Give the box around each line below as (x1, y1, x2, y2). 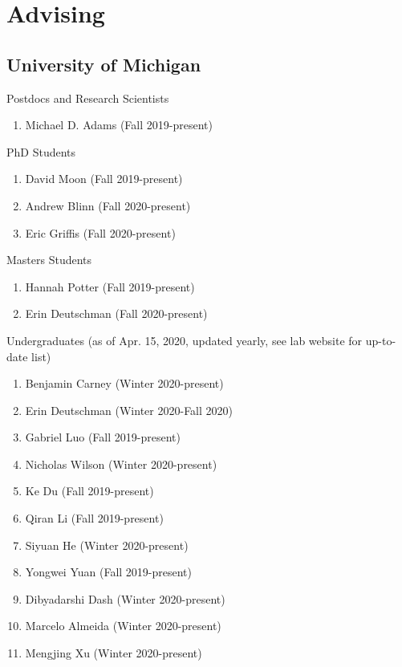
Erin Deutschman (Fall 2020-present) (25, 305, 208, 322)
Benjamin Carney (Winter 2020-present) (25, 375, 224, 392)
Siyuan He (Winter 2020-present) (25, 536, 189, 553)
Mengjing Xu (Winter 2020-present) (25, 645, 202, 661)
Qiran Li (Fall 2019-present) (25, 510, 164, 527)
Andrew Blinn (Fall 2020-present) (25, 197, 191, 214)
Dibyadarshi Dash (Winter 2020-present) (25, 590, 225, 607)
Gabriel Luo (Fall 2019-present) (25, 429, 181, 445)
